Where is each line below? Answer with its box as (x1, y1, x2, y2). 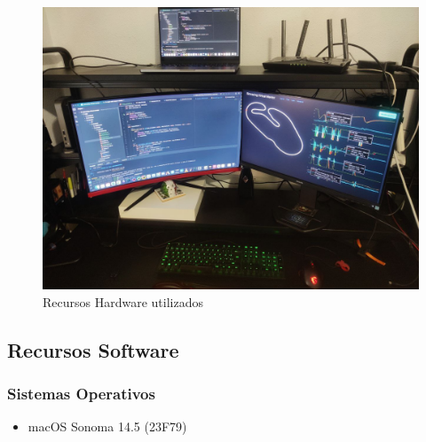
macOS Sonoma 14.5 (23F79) (28, 417, 187, 436)
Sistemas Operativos (7, 382, 155, 404)
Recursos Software (7, 335, 179, 363)
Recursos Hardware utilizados (43, 292, 203, 311)
